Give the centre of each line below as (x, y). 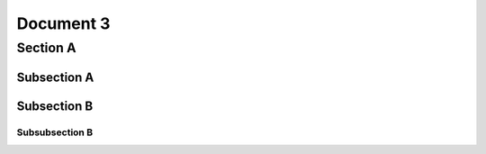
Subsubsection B (55, 132)
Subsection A (55, 77)
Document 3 (63, 23)
